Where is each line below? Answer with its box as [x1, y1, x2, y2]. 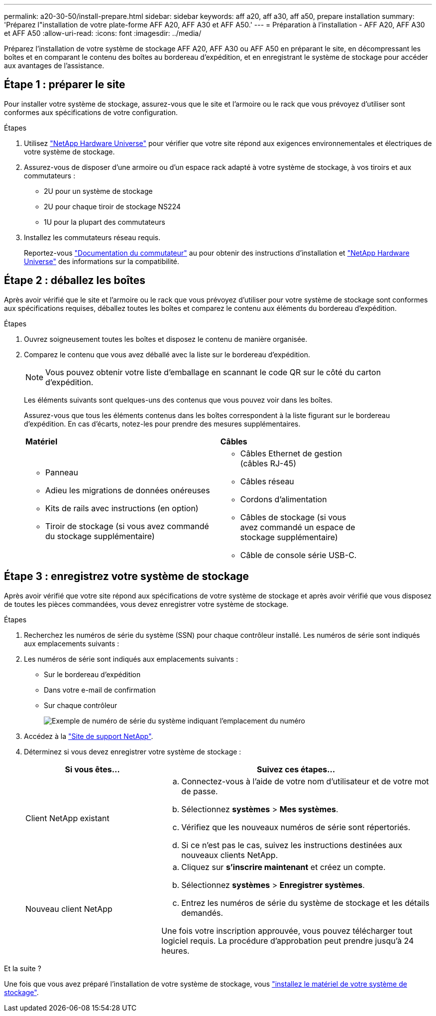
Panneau [45, 467, 79, 477]
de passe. [181, 786, 218, 796]
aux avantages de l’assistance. [4, 61, 105, 70]
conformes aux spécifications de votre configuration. [4, 108, 178, 117]
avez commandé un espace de [240, 522, 355, 532]
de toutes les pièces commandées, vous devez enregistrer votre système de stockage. [4, 599, 289, 608]
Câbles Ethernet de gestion [240, 448, 342, 458]
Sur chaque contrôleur [44, 701, 117, 710]
